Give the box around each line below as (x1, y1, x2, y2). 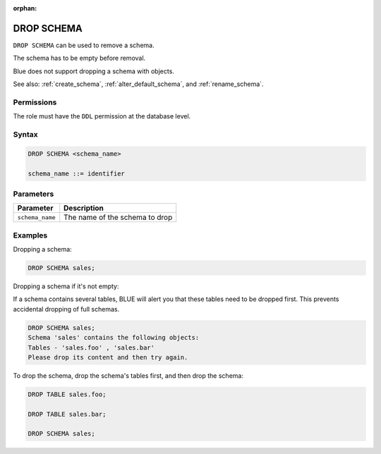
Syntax (13, 129, 38, 139)
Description (64, 203, 104, 213)
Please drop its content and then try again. (28, 353, 188, 361)
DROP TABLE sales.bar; (28, 410, 107, 418)
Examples (13, 230, 48, 240)
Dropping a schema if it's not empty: (13, 282, 119, 290)
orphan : (13, 4, 37, 12)
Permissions (13, 97, 57, 107)
